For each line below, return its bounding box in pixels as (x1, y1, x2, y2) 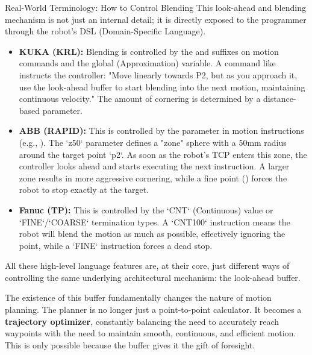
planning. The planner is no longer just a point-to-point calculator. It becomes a (5, 303, 302, 316)
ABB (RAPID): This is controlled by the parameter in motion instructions (19, 124, 304, 137)
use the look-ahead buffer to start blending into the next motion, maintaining (19, 80, 305, 93)
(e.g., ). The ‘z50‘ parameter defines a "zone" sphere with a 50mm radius (19, 136, 287, 148)
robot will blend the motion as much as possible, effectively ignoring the (19, 227, 285, 240)
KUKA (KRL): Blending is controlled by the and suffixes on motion (19, 45, 279, 57)
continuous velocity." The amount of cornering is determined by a (19, 92, 261, 105)
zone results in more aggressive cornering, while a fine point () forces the (19, 171, 287, 184)
